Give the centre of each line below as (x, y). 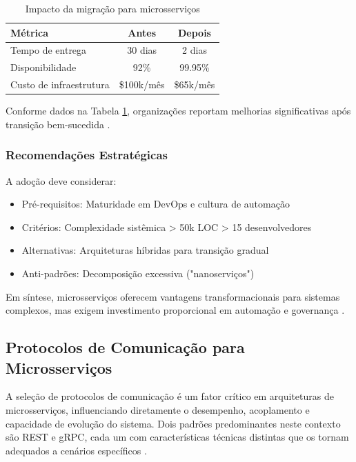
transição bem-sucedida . (58, 124)
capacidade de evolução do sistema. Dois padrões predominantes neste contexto (173, 423)
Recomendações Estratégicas (87, 155)
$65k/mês (195, 84)
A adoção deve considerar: (61, 180)
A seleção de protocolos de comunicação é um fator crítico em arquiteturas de (170, 396)
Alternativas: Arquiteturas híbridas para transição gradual (145, 250)
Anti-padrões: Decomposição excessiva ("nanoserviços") (138, 273)
